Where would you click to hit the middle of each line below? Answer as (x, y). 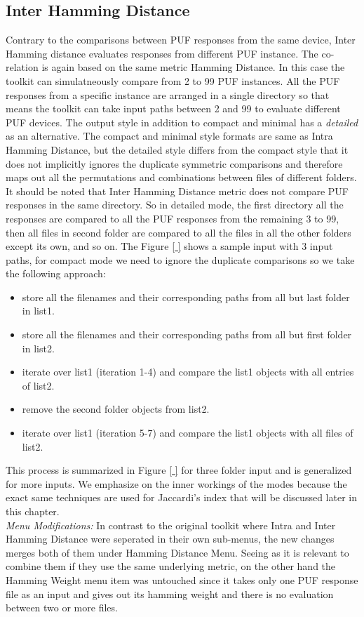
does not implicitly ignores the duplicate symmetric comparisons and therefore (174, 163)
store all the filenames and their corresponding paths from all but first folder (187, 334)
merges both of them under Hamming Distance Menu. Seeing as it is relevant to (177, 552)
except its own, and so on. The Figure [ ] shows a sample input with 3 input (169, 246)
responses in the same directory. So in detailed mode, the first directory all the (175, 205)
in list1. (38, 311)
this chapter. (33, 511)
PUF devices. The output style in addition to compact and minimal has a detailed (182, 122)
